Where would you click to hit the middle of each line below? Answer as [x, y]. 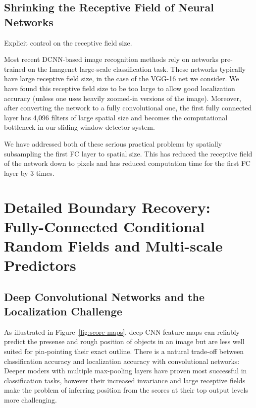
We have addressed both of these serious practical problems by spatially [113, 143]
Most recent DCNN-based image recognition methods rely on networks [111, 59]
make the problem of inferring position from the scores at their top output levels [126, 390]
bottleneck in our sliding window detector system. [79, 127]
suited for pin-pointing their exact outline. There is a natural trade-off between [124, 351]
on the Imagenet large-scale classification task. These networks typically [137, 69]
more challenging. [30, 400]
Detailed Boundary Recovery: [107, 207]
